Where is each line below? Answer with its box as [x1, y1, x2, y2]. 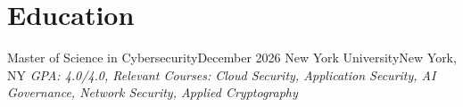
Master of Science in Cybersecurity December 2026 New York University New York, [7, 48, 457, 67]
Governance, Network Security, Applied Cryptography [7, 83, 298, 102]
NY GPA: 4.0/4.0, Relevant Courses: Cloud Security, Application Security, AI [7, 65, 436, 84]
